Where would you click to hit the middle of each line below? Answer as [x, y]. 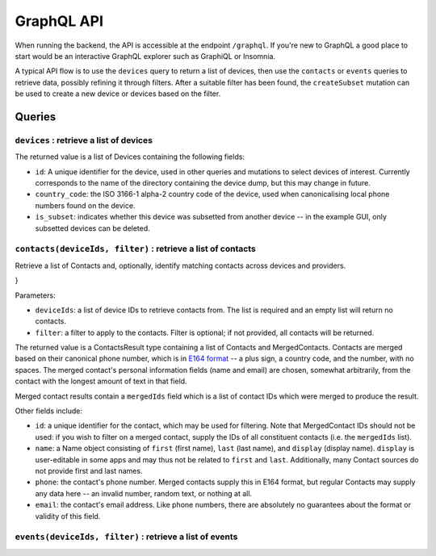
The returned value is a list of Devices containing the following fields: [130, 157]
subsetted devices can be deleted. [93, 228]
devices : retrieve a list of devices [84, 140]
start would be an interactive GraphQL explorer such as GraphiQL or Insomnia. [145, 56]
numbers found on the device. [85, 205]
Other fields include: [49, 411]
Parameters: [35, 295]
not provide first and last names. [89, 471]
